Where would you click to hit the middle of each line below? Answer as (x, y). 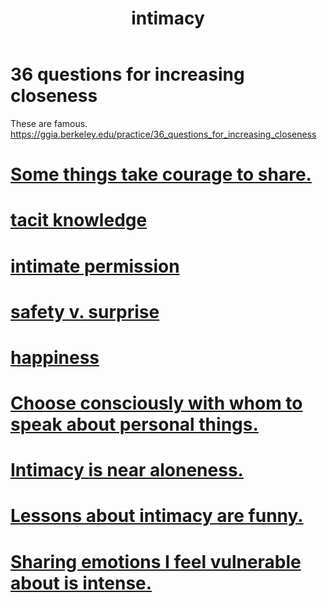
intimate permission (95, 266)
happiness (55, 357)
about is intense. (81, 583)
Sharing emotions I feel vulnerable (156, 561)
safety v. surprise (85, 311)
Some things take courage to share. (161, 174)
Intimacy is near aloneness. (127, 470)
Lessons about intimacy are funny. (157, 516)
